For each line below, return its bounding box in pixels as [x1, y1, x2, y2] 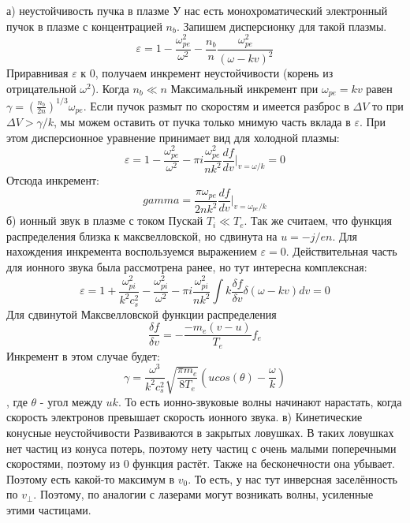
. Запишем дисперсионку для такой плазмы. [176, 17, 387, 34]
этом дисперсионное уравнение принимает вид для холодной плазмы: [6, 129, 340, 145]
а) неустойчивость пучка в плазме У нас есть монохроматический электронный [6, 2, 388, 18]
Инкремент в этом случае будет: [6, 347, 160, 364]
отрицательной [6, 80, 76, 96]
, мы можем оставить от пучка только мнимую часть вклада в [54, 114, 351, 130]
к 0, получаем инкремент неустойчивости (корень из [80, 65, 334, 81]
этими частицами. [6, 501, 91, 517]
